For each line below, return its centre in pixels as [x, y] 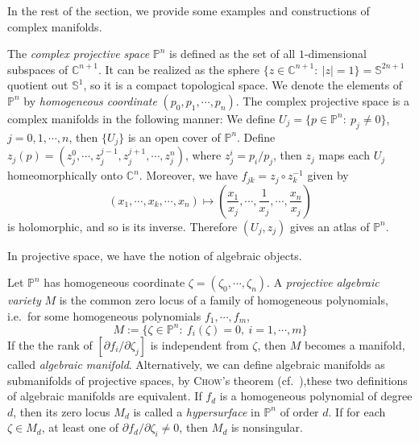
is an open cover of [174, 137]
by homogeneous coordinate [90, 100]
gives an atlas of [330, 226]
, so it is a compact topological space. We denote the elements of [243, 85]
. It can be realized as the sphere [179, 69]
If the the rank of [50, 344]
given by [328, 175]
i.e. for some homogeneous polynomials [104, 315]
